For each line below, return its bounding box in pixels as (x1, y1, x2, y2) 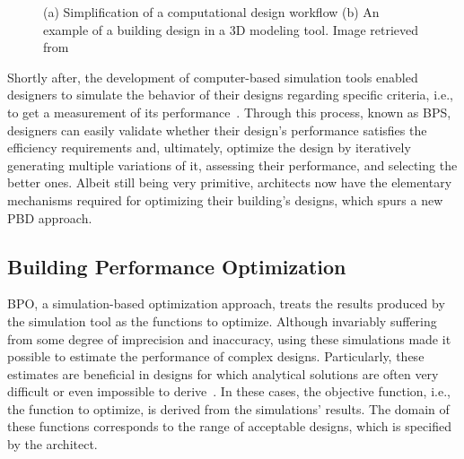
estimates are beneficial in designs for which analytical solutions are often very (7, 364, 439, 383)
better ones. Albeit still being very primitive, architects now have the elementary (7, 173, 452, 192)
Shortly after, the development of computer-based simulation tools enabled (7, 67, 418, 86)
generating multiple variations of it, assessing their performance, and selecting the (7, 155, 458, 174)
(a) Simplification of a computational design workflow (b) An (43, 3, 380, 21)
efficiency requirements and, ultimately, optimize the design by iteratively (7, 138, 411, 157)
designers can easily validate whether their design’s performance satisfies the (7, 120, 427, 139)
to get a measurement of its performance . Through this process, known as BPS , (7, 102, 451, 121)
